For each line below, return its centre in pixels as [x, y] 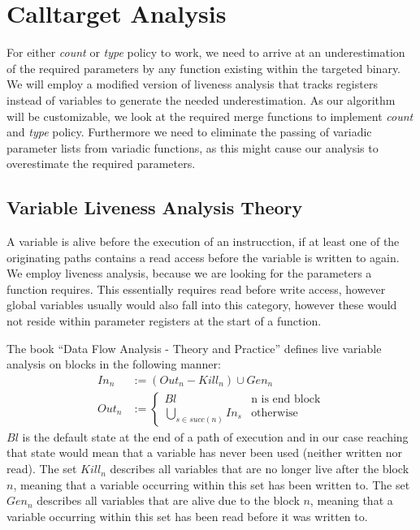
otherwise [275, 413]
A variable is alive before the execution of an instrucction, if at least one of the [203, 241]
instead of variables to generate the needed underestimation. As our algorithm [201, 99]
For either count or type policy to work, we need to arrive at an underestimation [206, 52]
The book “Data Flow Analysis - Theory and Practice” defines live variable [194, 348]
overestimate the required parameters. [101, 164]
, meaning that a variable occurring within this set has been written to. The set [212, 484]
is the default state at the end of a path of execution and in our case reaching [215, 436]
